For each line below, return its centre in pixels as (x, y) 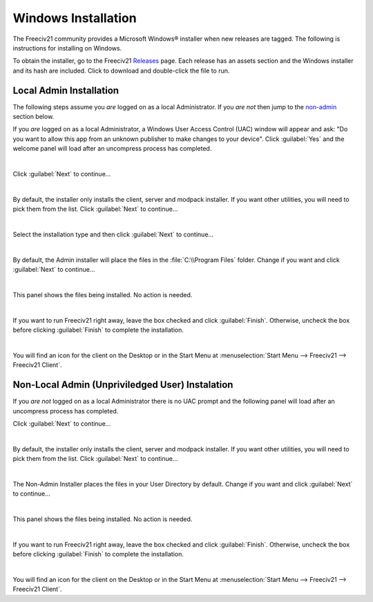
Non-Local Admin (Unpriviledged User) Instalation (123, 385)
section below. (34, 117)
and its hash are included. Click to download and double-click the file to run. (121, 70)
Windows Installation (75, 18)
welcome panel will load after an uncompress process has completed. (112, 149)
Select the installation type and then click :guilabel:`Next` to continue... (113, 234)
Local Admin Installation (66, 90)
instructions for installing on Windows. (67, 48)
